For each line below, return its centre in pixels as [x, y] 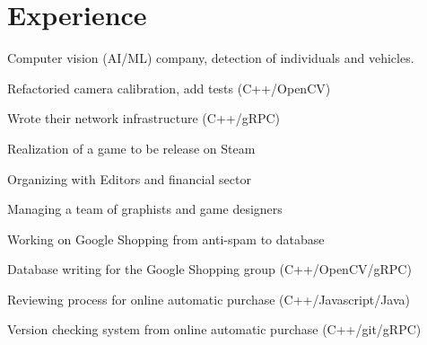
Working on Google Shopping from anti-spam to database [166, 239]
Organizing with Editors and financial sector [129, 178]
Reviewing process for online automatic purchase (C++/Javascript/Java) [209, 299]
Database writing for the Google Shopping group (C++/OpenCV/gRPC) [209, 269]
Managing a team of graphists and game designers [145, 209]
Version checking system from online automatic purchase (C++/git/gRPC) [214, 329]
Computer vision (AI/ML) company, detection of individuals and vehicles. [211, 58]
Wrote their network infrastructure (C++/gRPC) [144, 118]
